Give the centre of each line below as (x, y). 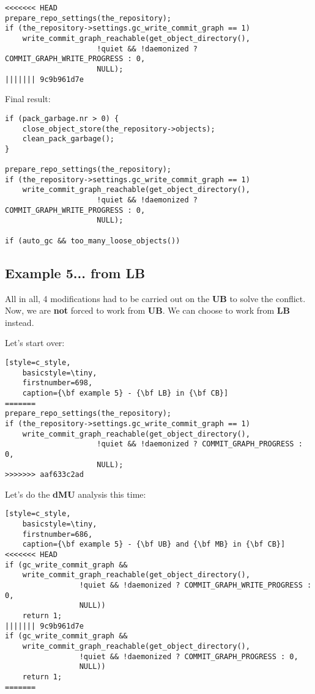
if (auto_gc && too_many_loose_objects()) (93, 241)
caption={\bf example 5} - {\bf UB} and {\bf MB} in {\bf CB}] (154, 544)
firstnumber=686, (57, 534)
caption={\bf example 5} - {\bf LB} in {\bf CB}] (125, 393)
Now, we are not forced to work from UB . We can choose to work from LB (147, 310)
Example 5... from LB (75, 272)
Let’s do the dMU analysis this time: (76, 494)
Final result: (28, 99)
